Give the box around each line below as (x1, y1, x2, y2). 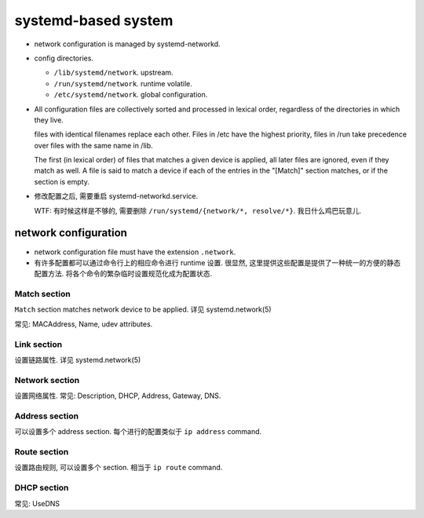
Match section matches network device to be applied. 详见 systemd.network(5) (14, 305, 272, 314)
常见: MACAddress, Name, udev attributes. (14, 319, 153, 329)
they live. (34, 115, 64, 125)
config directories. (34, 53, 94, 63)
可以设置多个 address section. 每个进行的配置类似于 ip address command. (14, 427, 262, 436)
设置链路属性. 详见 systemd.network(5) (14, 355, 141, 364)
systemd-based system (14, 12, 174, 29)
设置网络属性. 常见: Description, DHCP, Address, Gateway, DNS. (14, 391, 221, 400)
